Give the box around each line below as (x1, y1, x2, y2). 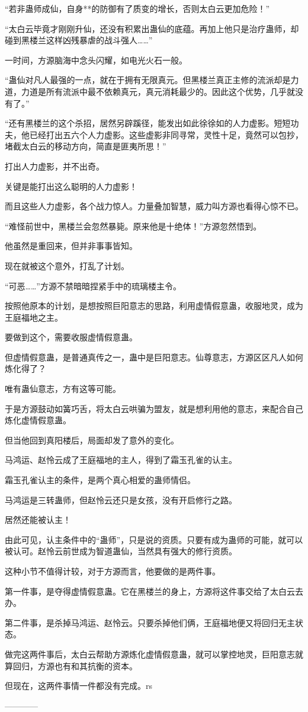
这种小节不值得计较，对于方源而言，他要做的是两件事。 (5, 565, 220, 577)
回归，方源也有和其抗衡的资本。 (12, 659, 137, 672)
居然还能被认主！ (5, 513, 71, 526)
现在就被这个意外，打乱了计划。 (5, 259, 129, 272)
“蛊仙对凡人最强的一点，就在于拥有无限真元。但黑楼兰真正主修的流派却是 (5, 74, 291, 86)
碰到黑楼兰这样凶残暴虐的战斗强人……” (5, 34, 153, 46)
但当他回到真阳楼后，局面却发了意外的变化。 (5, 433, 179, 446)
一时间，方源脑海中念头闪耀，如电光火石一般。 (5, 53, 187, 66)
